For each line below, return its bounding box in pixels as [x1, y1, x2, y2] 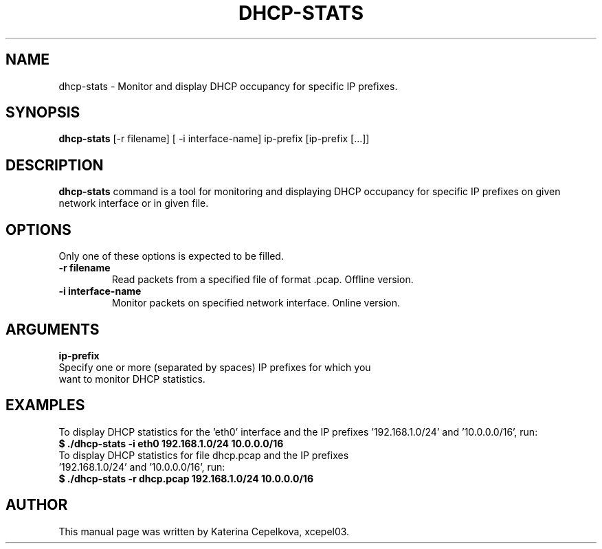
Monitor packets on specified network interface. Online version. [111, 297, 401, 309]
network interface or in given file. [58, 197, 209, 210]
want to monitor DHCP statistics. [58, 372, 205, 385]
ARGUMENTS [5, 320, 100, 338]
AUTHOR [5, 496, 68, 514]
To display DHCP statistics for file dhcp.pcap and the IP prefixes [58, 449, 349, 461]
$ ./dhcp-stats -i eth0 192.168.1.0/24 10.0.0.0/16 [58, 437, 284, 449]
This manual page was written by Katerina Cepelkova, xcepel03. [58, 525, 350, 537]
